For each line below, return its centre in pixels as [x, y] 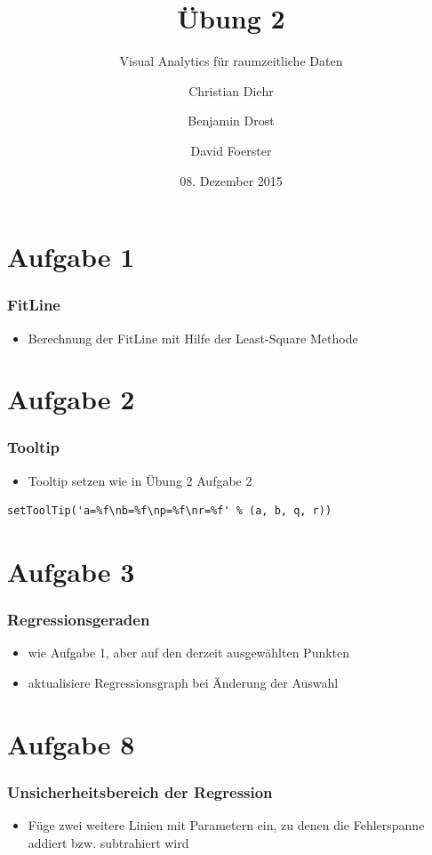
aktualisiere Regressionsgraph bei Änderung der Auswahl [183, 683]
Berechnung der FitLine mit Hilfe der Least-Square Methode [193, 338]
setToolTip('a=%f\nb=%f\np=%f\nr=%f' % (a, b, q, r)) [170, 511]
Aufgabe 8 [71, 743]
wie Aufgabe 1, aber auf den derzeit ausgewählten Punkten [189, 653]
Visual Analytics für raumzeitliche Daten [231, 61]
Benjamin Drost [231, 121]
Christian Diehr [231, 90]
